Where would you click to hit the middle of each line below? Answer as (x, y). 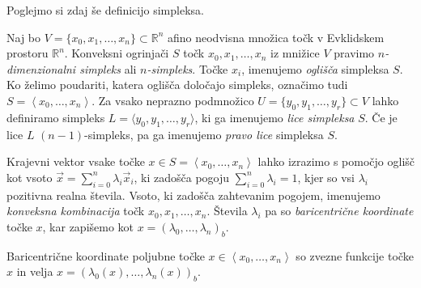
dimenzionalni (41, 68)
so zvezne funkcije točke (355, 255)
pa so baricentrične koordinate (339, 211)
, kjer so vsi (326, 177)
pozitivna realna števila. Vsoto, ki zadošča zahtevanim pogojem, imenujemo (193, 195)
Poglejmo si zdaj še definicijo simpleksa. (105, 10)
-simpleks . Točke (187, 68)
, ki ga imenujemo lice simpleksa (274, 117)
